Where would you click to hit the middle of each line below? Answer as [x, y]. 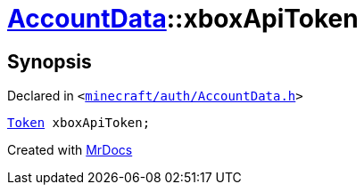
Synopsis [50, 61]
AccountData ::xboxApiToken [183, 19]
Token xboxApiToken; [79, 123]
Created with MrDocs [70, 150]
